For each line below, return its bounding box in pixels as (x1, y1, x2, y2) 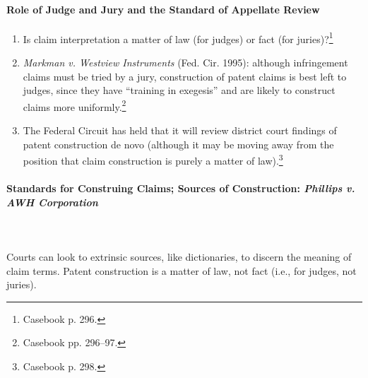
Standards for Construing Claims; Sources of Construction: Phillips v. (6, 181, 355, 196)
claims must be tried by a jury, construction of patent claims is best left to (23, 69, 347, 83)
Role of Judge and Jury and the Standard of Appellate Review (6, 1, 320, 16)
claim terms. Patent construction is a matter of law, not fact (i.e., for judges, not (6, 263, 357, 278)
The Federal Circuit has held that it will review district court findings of (23, 123, 337, 138)
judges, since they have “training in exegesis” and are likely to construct (23, 83, 336, 98)
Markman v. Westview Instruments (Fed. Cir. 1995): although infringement (23, 55, 348, 70)
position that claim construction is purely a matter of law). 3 (23, 151, 283, 167)
